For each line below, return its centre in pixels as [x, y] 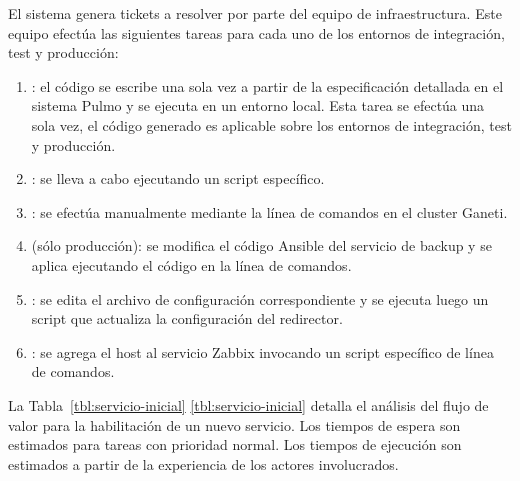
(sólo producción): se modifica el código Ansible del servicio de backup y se [261, 245]
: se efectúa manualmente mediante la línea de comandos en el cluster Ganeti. [269, 211]
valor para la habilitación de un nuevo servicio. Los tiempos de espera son [234, 424]
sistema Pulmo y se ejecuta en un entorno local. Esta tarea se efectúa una [258, 105]
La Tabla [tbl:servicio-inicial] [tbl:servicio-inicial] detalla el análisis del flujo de [248, 404]
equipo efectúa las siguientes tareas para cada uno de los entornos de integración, [256, 32]
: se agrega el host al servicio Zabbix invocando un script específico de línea [262, 351]
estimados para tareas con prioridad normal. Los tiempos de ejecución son [235, 444]
